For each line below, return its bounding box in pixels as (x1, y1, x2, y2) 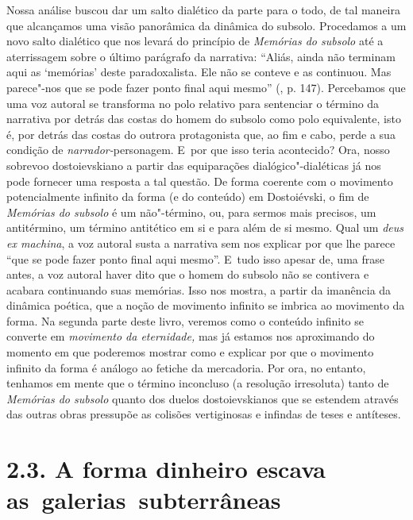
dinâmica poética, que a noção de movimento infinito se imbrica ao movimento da (6, 297, 405, 314)
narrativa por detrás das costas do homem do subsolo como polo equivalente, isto (6, 110, 401, 127)
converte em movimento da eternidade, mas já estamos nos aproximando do (6, 328, 375, 345)
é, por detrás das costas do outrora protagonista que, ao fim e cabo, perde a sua (6, 125, 396, 142)
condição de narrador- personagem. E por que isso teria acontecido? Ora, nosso (6, 141, 390, 158)
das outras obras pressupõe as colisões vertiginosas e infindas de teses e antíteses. (6, 406, 401, 422)
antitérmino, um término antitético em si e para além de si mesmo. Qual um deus (6, 219, 404, 236)
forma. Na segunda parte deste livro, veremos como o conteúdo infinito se (6, 312, 364, 329)
